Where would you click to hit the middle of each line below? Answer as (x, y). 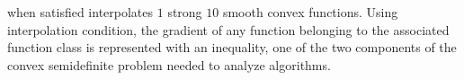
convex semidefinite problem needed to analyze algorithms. (169, 64)
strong (185, 12)
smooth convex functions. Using (310, 12)
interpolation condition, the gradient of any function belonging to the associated (228, 29)
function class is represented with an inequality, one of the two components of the (232, 47)
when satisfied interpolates (80, 12)
